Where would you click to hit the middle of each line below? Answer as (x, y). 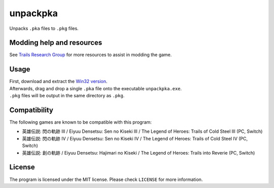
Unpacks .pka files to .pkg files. (44, 28)
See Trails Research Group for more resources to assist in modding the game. (91, 55)
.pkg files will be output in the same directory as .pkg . (67, 96)
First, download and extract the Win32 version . (58, 82)
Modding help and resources (56, 43)
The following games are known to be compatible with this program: (81, 122)
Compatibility (31, 110)
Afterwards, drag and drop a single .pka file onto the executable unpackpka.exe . (96, 88)
